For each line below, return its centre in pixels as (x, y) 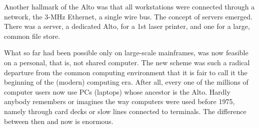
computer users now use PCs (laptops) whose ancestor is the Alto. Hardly (117, 91)
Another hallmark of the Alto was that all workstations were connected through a (129, 6)
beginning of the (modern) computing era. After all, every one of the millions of (126, 82)
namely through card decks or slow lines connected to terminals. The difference (125, 111)
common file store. (32, 36)
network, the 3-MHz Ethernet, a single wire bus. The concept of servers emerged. (128, 16)
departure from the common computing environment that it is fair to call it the (126, 72)
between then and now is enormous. (59, 121)
